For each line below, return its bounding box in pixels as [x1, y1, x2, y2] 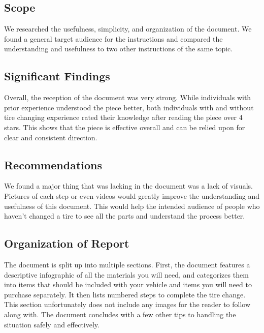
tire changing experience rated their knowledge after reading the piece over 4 [4, 112, 243, 123]
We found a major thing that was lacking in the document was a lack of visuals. [4, 180, 253, 191]
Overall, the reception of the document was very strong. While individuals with [4, 92, 251, 103]
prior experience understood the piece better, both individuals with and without [4, 102, 254, 112]
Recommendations [4, 157, 102, 172]
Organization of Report [4, 235, 129, 251]
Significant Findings [4, 68, 110, 84]
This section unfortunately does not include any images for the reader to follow [4, 299, 251, 310]
